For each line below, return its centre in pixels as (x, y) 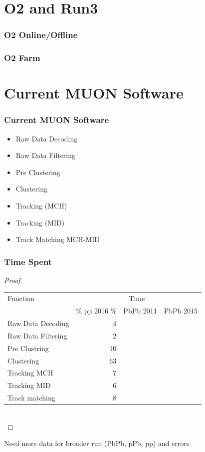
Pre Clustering (38, 172)
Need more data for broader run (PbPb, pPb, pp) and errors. (98, 443)
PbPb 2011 (140, 311)
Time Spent (28, 261)
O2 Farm (22, 58)
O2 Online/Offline (41, 35)
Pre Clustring (28, 348)
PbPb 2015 (181, 311)
